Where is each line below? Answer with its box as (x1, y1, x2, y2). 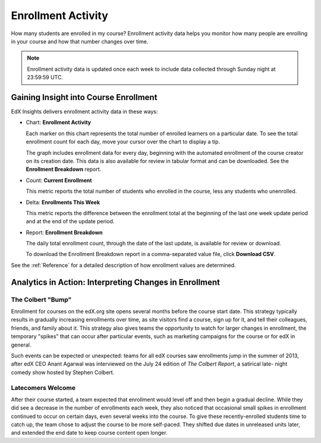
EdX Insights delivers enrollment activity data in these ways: (11, 108, 158, 116)
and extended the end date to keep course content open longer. (11, 429, 168, 436)
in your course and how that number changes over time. (11, 38, 149, 45)
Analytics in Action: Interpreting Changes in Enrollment (11, 277, 220, 287)
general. (11, 341, 32, 348)
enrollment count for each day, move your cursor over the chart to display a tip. (26, 138, 220, 145)
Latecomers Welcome (11, 383, 76, 392)
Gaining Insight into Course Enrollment (11, 92, 158, 102)
